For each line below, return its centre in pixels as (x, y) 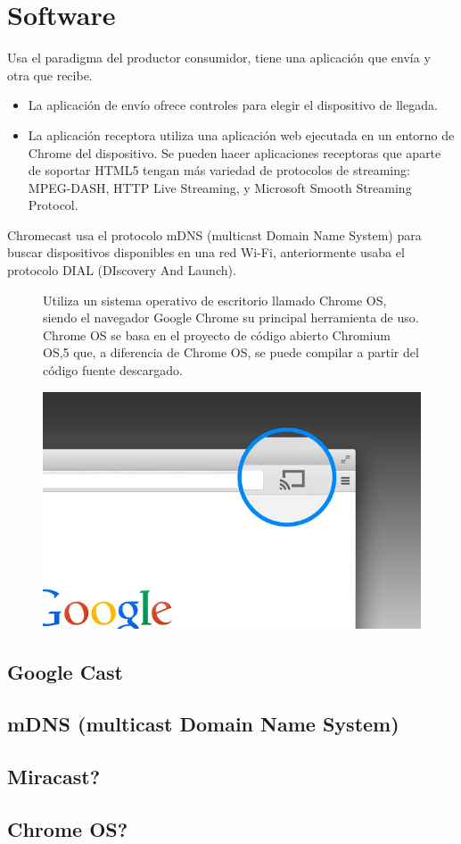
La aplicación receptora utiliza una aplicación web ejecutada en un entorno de (241, 134)
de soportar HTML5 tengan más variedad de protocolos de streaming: (219, 170)
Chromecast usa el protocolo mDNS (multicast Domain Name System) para (214, 234)
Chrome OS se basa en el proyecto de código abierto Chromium (217, 334)
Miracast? (54, 777)
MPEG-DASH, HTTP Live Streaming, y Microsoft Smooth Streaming (220, 187)
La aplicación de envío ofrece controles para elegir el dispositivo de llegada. (233, 105)
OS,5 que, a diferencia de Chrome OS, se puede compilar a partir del (231, 352)
